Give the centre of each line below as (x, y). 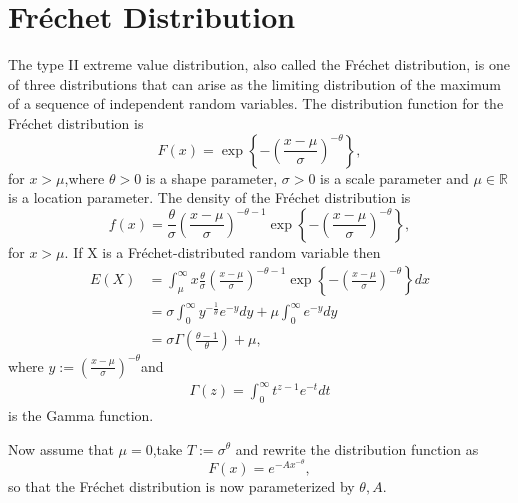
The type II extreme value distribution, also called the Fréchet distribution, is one (259, 64)
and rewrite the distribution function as (357, 448)
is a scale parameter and (394, 177)
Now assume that (61, 448)
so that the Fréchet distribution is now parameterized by (181, 485)
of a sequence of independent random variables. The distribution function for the (256, 103)
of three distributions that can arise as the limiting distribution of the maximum (254, 83)
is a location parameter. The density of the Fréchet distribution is (209, 197)
